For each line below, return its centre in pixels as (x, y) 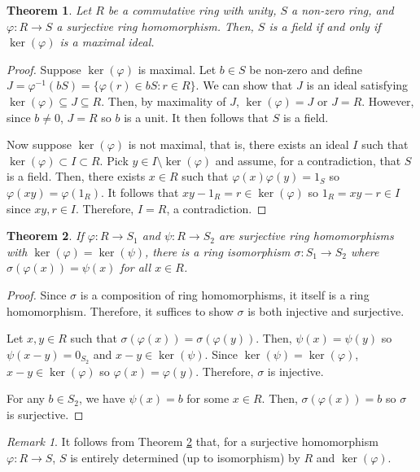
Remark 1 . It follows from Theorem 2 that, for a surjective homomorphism (192, 441)
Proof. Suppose (44, 69)
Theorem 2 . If (45, 236)
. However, (388, 101)
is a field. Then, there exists (76, 176)
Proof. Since (37, 294)
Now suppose (39, 144)
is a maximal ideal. (107, 42)
